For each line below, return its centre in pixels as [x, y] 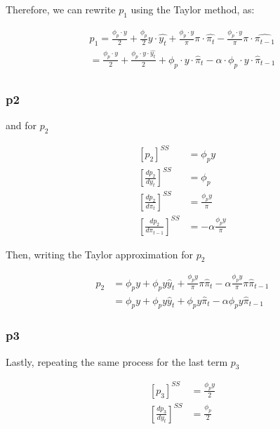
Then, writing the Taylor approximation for [99, 254]
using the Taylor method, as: [193, 9]
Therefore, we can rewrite [61, 9]
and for [21, 125]
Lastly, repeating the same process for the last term [117, 361]
